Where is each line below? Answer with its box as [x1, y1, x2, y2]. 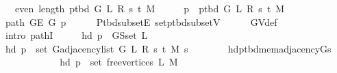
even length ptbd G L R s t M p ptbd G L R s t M [14, 1, 285, 15]
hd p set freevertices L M [60, 55, 178, 69]
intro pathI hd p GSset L [5, 28, 148, 42]
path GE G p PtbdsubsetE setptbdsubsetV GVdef [5, 14, 277, 29]
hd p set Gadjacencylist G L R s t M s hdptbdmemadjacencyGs [5, 41, 332, 55]
